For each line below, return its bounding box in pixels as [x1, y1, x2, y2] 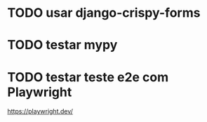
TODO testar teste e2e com [7, 69, 169, 85]
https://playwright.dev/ [7, 107, 74, 116]
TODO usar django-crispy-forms [7, 5, 201, 21]
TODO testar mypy [7, 37, 118, 53]
